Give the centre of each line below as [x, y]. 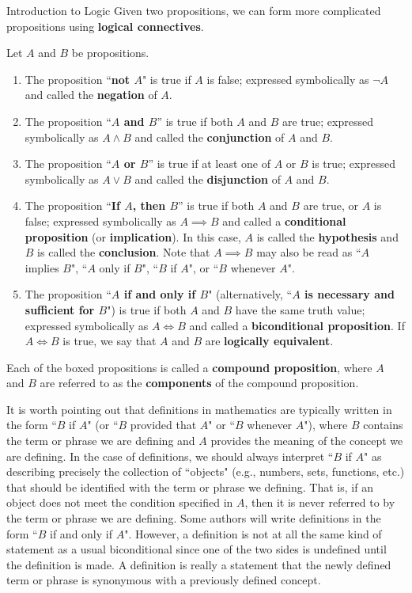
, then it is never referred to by [320, 502]
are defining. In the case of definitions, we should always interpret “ [170, 456]
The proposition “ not [77, 79]
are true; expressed [327, 121]
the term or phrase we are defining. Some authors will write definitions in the [194, 518]
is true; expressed [353, 163]
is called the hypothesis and [327, 236]
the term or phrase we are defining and [101, 441]
